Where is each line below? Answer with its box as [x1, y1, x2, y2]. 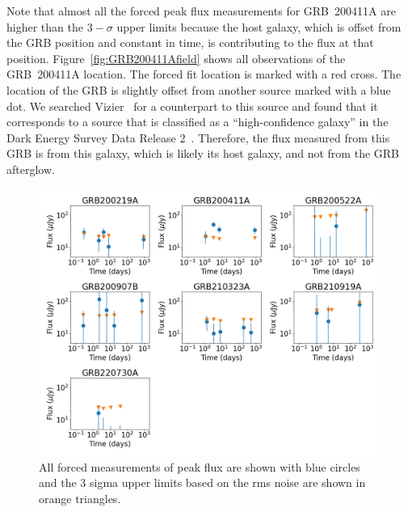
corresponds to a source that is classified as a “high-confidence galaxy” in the [6, 113, 389, 130]
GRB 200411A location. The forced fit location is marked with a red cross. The [6, 66, 402, 83]
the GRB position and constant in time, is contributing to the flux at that [6, 34, 374, 51]
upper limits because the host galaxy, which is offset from [116, 18, 402, 35]
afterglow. [6, 160, 55, 177]
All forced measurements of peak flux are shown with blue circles [39, 458, 360, 475]
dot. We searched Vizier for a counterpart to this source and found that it [6, 97, 378, 114]
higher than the [6, 18, 83, 35]
